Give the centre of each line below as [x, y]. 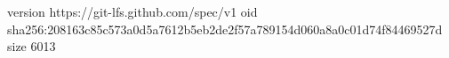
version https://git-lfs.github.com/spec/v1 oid [132, 11]
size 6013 [32, 46]
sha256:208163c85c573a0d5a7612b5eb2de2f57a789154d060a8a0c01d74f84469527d [225, 29]
